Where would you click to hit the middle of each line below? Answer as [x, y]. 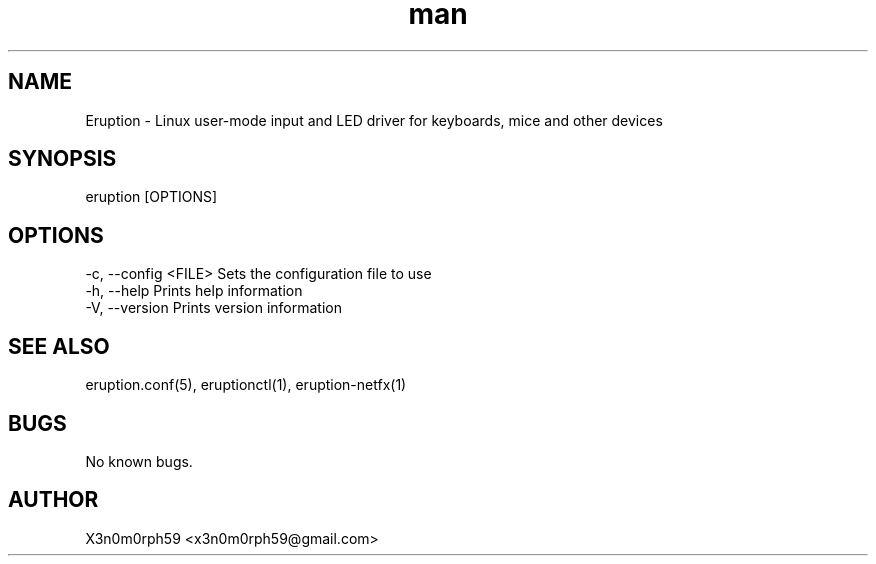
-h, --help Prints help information [194, 291]
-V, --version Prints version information [213, 308]
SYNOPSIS [62, 159]
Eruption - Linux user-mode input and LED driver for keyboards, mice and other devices [374, 120]
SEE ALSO [59, 346]
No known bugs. [139, 461]
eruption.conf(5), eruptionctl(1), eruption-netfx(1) [246, 385]
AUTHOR [53, 500]
